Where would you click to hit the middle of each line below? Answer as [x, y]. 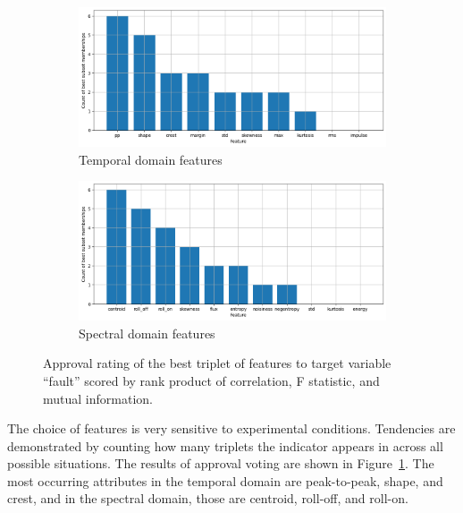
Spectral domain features [147, 333]
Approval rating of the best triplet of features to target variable [217, 363]
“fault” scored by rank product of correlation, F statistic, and [211, 380]
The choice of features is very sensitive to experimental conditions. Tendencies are [231, 428]
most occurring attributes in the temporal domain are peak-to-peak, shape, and [225, 480]
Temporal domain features [151, 159]
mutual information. [98, 398]
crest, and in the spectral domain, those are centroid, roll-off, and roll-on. [208, 498]
